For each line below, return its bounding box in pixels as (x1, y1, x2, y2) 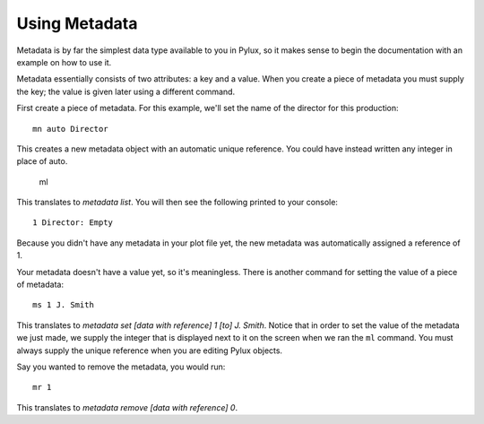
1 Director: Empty (32, 218, 114, 228)
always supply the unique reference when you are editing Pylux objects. (16, 345, 282, 356)
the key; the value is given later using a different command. (16, 86, 236, 97)
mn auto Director (32, 124, 108, 134)
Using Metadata (16, 13, 138, 33)
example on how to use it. (16, 56, 112, 67)
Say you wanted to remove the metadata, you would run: (16, 361, 226, 372)
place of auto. (16, 156, 68, 167)
